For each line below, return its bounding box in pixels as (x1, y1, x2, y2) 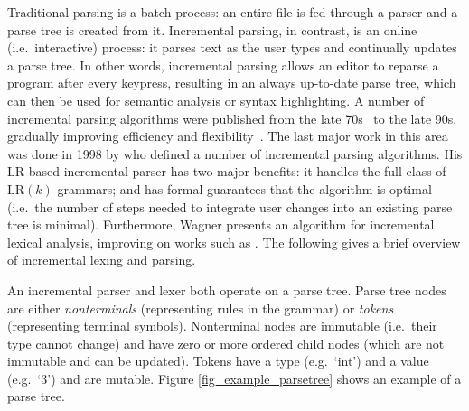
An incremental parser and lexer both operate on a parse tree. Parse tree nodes (7, 280, 446, 299)
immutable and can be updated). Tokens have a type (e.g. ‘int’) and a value (7, 351, 429, 370)
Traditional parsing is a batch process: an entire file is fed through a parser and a (7, 3, 458, 21)
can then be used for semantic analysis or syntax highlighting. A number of (7, 90, 425, 109)
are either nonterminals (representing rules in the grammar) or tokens (7, 298, 394, 317)
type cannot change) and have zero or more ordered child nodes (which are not (7, 333, 445, 352)
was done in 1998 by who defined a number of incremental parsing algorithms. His (7, 144, 463, 163)
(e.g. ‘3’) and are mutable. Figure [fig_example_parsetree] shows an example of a (7, 369, 462, 388)
